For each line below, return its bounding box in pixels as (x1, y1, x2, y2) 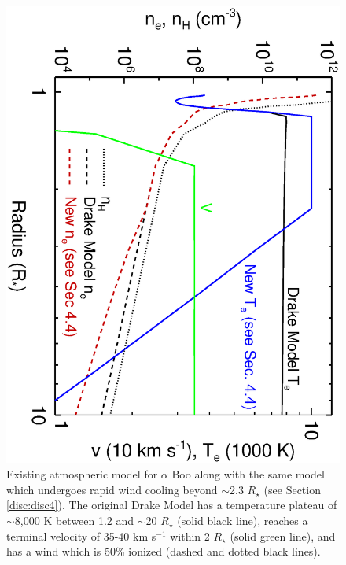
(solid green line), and (230, 527, 336, 544)
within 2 (170, 527, 210, 544)
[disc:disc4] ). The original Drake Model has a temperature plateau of (6, 497, 337, 513)
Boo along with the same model (171, 466, 325, 482)
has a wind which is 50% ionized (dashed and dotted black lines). (6, 543, 321, 559)
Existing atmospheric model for (6, 466, 158, 482)
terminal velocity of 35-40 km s (6, 527, 156, 544)
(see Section (263, 481, 321, 497)
